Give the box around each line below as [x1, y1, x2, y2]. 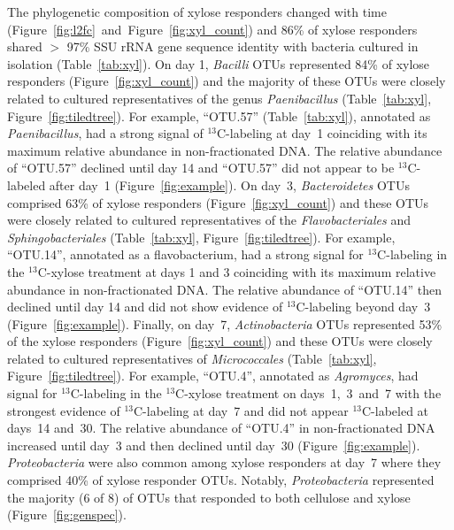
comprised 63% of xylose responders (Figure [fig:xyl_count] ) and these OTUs [7, 193, 429, 211]
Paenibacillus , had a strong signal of [7, 124, 204, 142]
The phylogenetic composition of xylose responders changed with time [7, 3, 387, 20]
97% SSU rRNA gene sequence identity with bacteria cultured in [66, 37, 419, 56]
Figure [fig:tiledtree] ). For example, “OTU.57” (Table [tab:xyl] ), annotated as [7, 106, 431, 125]
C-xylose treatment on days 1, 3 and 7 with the [175, 384, 442, 403]
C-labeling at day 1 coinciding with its [217, 124, 427, 142]
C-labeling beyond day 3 [296, 297, 431, 316]
